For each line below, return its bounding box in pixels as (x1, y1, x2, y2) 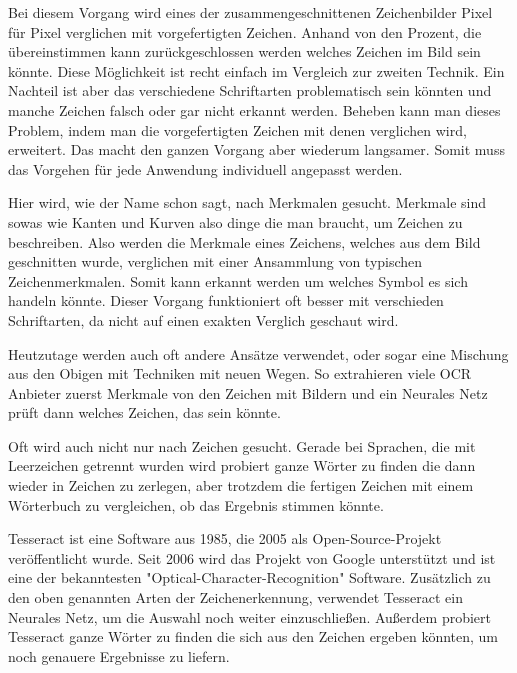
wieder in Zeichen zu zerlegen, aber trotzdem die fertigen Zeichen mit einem (8, 475, 474, 496)
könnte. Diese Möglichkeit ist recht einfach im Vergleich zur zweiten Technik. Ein (8, 60, 505, 81)
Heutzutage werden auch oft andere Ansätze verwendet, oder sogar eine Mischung (8, 343, 509, 364)
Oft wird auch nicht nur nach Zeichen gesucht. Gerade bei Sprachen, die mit (8, 435, 476, 456)
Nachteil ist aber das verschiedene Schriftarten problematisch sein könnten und (8, 80, 492, 101)
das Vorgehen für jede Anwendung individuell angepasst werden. (8, 158, 403, 179)
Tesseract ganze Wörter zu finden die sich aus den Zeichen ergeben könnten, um (8, 626, 499, 647)
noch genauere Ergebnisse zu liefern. (8, 645, 230, 666)
